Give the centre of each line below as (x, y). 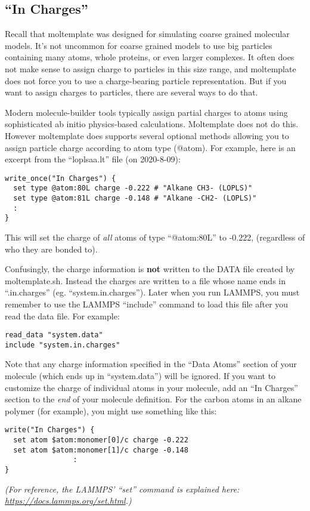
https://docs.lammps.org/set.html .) (68, 501)
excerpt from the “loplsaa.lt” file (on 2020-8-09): (93, 159)
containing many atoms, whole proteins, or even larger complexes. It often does (150, 57)
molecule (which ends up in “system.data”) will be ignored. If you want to (140, 376)
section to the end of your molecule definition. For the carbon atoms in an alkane (153, 399)
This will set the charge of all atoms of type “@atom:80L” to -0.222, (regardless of (155, 237)
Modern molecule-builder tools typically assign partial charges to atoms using (146, 112)
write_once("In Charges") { (61, 178)
